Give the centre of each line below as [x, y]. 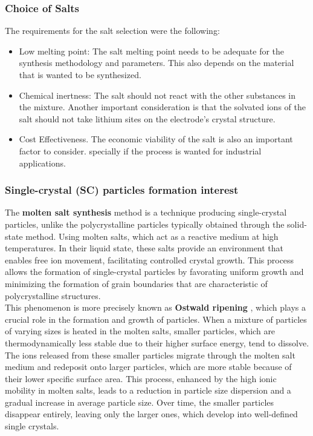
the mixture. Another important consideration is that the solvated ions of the [162, 107]
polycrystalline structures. [53, 295]
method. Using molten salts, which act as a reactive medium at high [152, 236]
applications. [42, 163]
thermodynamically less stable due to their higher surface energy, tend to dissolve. [157, 342]
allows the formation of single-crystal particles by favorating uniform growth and [154, 272]
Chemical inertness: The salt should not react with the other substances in [157, 95]
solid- [297, 224]
